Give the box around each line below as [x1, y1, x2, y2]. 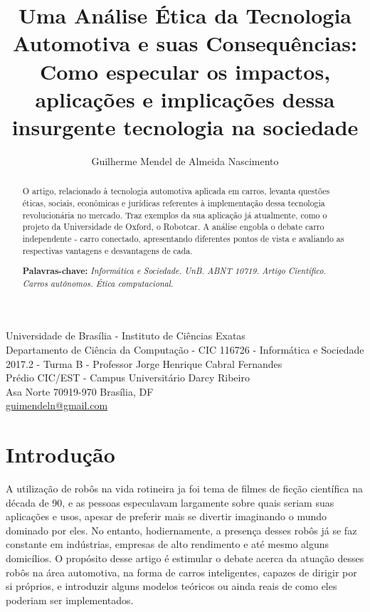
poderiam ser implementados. [6, 592, 134, 607]
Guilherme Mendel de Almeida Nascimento [91, 153, 279, 168]
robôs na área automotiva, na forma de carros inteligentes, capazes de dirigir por [6, 564, 357, 579]
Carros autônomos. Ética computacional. [22, 277, 174, 289]
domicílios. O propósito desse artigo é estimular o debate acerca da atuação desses [6, 551, 364, 566]
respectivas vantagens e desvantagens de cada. [22, 244, 193, 256]
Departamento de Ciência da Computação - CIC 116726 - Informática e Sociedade [6, 342, 364, 357]
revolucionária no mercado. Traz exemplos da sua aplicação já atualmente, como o [22, 209, 327, 221]
